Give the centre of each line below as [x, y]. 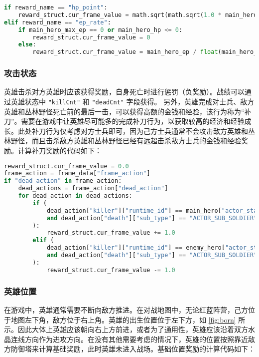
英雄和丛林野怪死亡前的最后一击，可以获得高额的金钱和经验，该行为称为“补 [128, 111]
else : [27, 45]
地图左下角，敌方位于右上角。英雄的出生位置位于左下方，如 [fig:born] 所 [128, 319]
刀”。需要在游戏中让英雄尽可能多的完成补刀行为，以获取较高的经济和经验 [124, 121]
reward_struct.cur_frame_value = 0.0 [66, 166]
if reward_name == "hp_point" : [56, 7]
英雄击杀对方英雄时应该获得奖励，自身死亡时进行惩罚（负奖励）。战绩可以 [124, 92]
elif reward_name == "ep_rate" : [58, 22]
